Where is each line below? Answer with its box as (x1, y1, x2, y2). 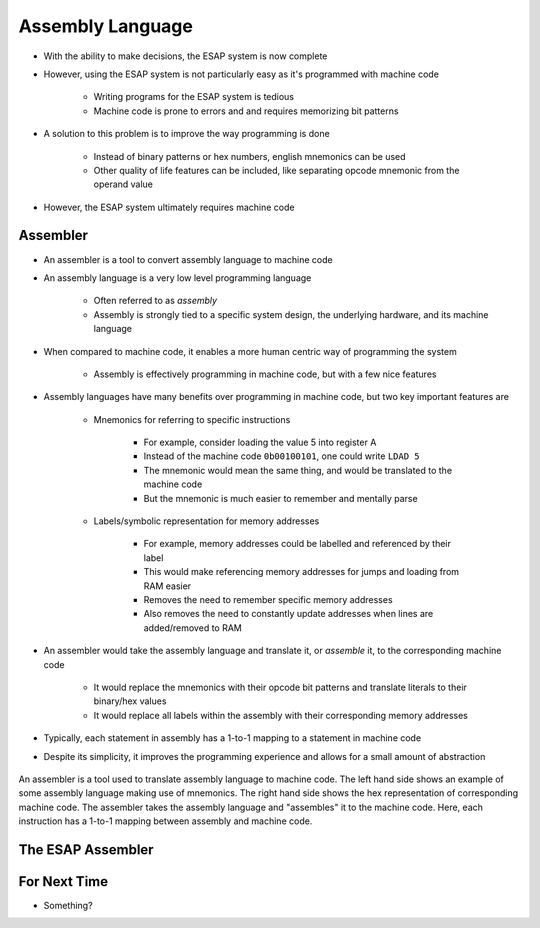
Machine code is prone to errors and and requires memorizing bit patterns (93, 105, 399, 117)
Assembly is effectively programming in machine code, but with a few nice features (93, 368, 437, 380)
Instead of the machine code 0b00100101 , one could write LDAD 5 (143, 450, 420, 462)
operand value (93, 178, 154, 190)
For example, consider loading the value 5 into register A (143, 436, 377, 449)
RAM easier (143, 580, 192, 592)
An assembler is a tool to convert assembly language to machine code (43, 253, 334, 265)
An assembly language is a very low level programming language (43, 271, 312, 284)
